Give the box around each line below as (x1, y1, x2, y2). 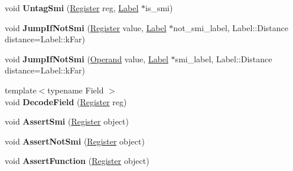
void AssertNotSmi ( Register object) (5, 135, 145, 147)
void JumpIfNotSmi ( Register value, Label (5, 21, 167, 33)
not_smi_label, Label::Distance (173, 21, 288, 33)
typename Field (47, 83, 104, 96)
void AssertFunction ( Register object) (5, 155, 149, 167)
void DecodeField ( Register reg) (5, 95, 127, 108)
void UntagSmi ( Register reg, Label (5, 2, 139, 14)
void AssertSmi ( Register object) (5, 115, 129, 128)
